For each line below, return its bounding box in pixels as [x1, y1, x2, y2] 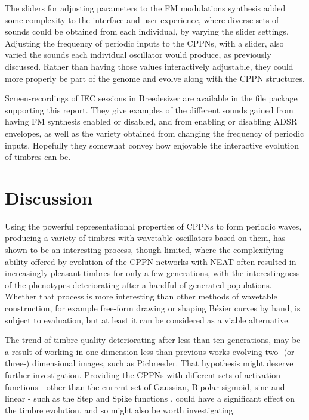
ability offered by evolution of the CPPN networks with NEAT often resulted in [5, 255, 296, 267]
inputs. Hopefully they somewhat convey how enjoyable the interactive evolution [5, 138, 299, 151]
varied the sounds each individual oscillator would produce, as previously [5, 48, 271, 61]
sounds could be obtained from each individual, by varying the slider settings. [5, 25, 289, 38]
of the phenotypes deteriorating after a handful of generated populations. [5, 278, 272, 291]
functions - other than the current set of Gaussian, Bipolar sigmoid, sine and [5, 380, 285, 393]
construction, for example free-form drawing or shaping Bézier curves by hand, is [5, 302, 301, 314]
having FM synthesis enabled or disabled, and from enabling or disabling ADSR [5, 115, 297, 128]
